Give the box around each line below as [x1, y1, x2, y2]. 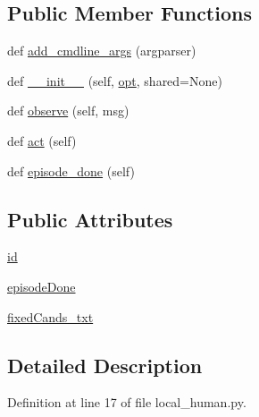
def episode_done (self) [7, 161, 135, 180]
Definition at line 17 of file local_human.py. [7, 393, 246, 412]
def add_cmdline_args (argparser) [7, 41, 196, 60]
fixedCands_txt [7, 307, 94, 326]
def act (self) [7, 131, 77, 149]
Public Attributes [7, 205, 173, 233]
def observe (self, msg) [7, 101, 129, 120]
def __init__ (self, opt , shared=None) [7, 71, 222, 89]
